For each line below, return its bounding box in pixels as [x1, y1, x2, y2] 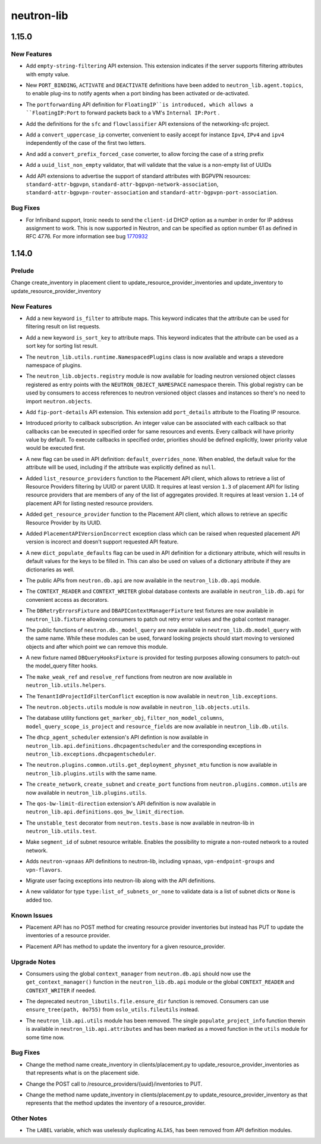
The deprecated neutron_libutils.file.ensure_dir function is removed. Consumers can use [26, 998, 269, 1005]
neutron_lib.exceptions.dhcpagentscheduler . [26, 750, 156, 757]
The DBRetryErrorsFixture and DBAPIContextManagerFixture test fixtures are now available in [26, 607, 274, 614]
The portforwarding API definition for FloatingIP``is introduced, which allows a [26, 101, 254, 108]
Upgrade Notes [11, 958, 56, 966]
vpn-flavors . [26, 866, 62, 873]
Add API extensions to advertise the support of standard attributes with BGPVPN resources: [26, 172, 251, 179]
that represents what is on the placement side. [26, 1070, 140, 1077]
